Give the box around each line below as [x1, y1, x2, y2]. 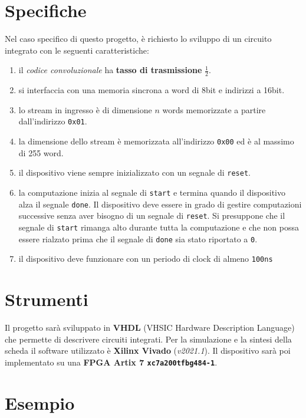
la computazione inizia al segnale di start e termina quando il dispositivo [18, 186, 285, 198]
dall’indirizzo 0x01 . [18, 115, 87, 127]
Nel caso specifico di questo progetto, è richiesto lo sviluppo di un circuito [5, 32, 272, 45]
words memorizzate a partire [162, 103, 266, 116]
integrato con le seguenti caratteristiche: [5, 44, 149, 56]
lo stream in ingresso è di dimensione [18, 103, 152, 116]
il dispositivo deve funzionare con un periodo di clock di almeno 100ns [18, 252, 273, 265]
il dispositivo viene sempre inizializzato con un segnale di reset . [18, 166, 251, 179]
